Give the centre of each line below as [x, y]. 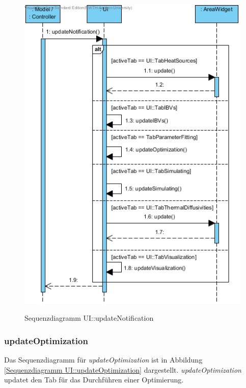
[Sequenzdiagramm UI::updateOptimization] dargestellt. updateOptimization [123, 369]
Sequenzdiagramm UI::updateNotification [89, 318]
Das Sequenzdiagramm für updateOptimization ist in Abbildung [103, 359]
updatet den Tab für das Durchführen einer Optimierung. [94, 380]
